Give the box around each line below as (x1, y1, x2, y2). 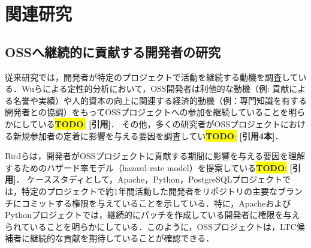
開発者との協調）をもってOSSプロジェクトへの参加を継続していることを (5, 106, 289, 118)
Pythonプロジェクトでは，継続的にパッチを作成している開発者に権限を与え (5, 208, 300, 221)
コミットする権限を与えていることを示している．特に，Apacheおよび (21, 196, 291, 209)
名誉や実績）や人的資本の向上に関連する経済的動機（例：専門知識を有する (13, 94, 307, 106)
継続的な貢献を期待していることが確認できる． (29, 232, 215, 244)
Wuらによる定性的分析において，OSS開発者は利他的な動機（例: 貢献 (21, 82, 289, 95)
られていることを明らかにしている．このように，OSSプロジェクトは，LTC (5, 220, 297, 232)
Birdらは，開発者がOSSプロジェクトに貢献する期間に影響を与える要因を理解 (5, 150, 306, 162)
